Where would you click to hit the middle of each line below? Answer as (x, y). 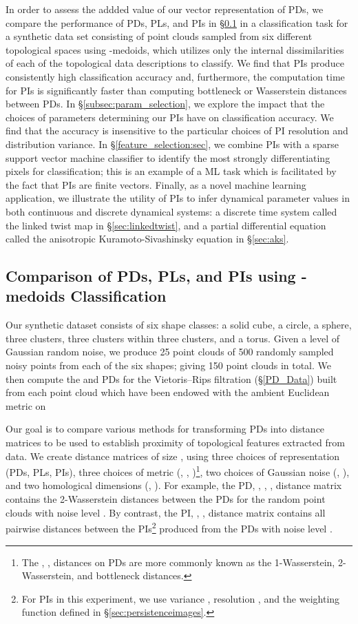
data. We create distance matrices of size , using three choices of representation (173, 456)
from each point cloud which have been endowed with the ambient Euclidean (168, 392)
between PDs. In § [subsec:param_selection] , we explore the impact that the (165, 104)
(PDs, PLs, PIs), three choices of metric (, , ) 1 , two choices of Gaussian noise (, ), (178, 471)
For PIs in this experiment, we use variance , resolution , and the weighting (181, 598)
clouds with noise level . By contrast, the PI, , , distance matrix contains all (166, 512)
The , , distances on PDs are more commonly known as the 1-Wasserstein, (178, 562)
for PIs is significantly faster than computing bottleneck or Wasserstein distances (176, 90)
